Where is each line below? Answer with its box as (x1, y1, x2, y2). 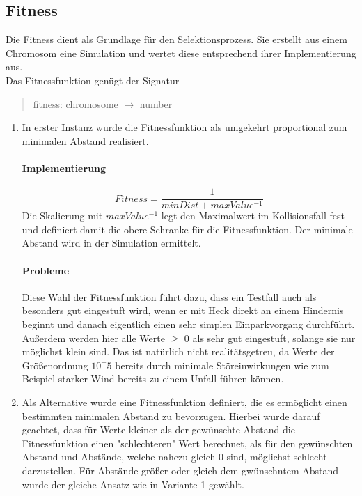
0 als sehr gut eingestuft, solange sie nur (184, 330, 356, 345)
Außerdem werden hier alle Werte (22, 330, 165, 345)
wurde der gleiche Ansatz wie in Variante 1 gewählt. (22, 476, 244, 491)
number (139, 96, 173, 111)
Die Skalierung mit (22, 208, 103, 223)
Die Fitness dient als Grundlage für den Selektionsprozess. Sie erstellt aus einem (6, 32, 347, 47)
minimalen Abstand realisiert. (22, 133, 149, 148)
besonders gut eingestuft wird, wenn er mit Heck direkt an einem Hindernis (22, 303, 344, 318)
